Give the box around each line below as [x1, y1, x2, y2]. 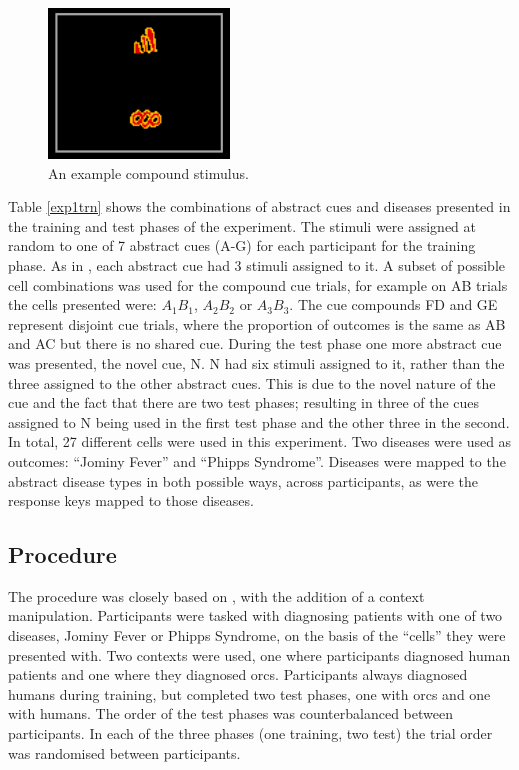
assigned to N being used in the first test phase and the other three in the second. [8, 411, 510, 432]
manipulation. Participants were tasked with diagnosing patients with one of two [8, 605, 503, 626]
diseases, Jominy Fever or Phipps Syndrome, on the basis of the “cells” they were [8, 625, 506, 646]
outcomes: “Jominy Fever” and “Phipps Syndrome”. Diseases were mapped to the [8, 450, 506, 471]
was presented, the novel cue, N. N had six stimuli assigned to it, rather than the [8, 352, 505, 373]
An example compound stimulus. [48, 162, 249, 183]
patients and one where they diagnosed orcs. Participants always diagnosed [8, 664, 468, 685]
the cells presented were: [8, 294, 157, 315]
